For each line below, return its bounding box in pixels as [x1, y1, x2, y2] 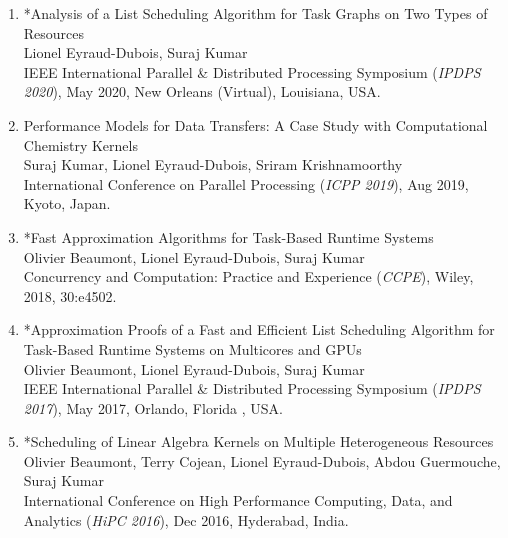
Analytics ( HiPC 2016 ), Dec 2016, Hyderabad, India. [23, 509, 349, 530]
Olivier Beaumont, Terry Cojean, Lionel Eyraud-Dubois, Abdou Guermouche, [23, 450, 501, 471]
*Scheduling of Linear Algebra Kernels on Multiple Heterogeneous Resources [23, 431, 494, 452]
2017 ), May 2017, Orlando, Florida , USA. [23, 397, 283, 418]
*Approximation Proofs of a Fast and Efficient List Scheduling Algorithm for [23, 319, 495, 340]
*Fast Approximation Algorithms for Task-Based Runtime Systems [23, 226, 434, 247]
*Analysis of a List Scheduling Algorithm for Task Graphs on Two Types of [23, 3, 488, 23]
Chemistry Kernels [23, 134, 138, 155]
